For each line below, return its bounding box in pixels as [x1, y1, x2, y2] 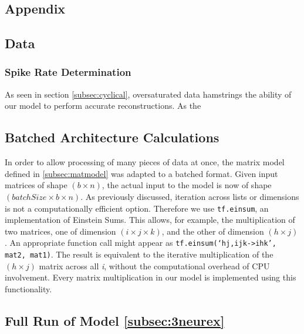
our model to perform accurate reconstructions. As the [5, 99, 201, 112]
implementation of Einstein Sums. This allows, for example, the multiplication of [5, 213, 295, 226]
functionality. [5, 282, 52, 295]
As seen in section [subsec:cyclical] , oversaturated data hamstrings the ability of [5, 88, 292, 100]
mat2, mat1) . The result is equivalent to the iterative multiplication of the [5, 248, 273, 260]
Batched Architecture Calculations [5, 128, 219, 146]
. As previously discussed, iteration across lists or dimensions [80, 190, 299, 202]
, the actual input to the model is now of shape [102, 179, 272, 191]
